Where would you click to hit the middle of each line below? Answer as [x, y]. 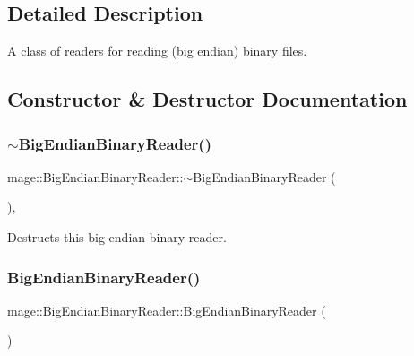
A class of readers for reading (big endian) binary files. [157, 51]
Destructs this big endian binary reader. [117, 236]
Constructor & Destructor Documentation [207, 99]
